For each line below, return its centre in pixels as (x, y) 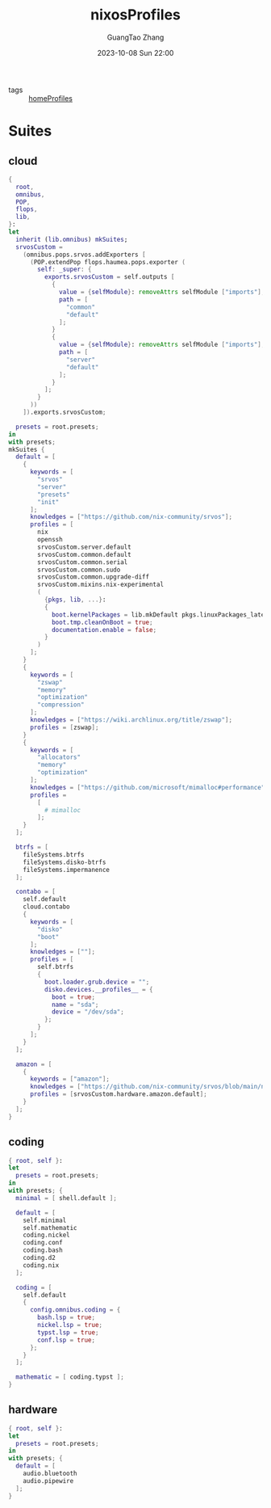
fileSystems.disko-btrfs (65, 862)
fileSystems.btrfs (54, 854)
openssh (50, 540)
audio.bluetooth (50, 1474)
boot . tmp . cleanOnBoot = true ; (102, 622)
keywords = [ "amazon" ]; (70, 1079)
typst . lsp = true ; (68, 1332)
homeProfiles (50, 98)
